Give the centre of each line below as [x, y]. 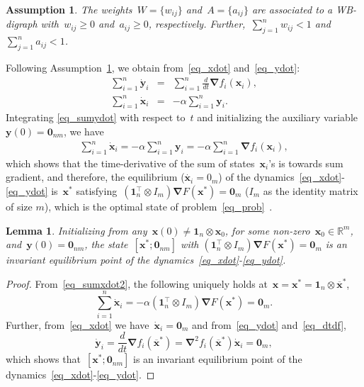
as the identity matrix [311, 191]
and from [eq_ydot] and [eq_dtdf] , [269, 324]
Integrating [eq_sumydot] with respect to [96, 117]
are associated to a [292, 9]
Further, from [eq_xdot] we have [78, 324]
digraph [22, 24]
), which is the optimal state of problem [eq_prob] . [158, 207]
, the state [106, 244]
